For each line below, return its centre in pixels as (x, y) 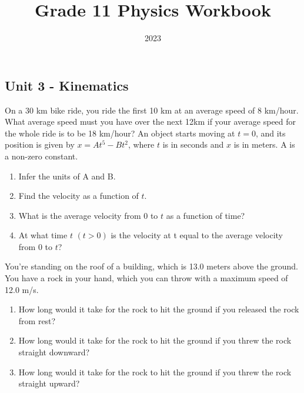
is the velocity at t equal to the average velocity (197, 235)
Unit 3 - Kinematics (67, 85)
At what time (43, 235)
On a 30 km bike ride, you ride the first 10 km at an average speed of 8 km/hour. (152, 110)
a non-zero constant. (41, 156)
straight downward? (54, 352)
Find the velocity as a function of (78, 196)
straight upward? (49, 383)
